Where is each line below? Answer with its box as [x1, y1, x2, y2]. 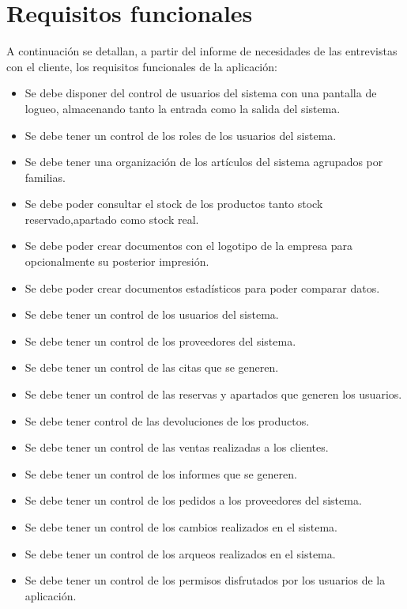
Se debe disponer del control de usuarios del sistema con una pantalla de [24, 85, 377, 101]
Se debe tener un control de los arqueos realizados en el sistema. [24, 545, 336, 562]
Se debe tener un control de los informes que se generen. [24, 465, 297, 482]
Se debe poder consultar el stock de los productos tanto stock [24, 195, 323, 212]
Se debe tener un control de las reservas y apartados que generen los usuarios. [24, 386, 402, 403]
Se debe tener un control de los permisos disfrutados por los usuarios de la [24, 572, 386, 588]
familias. [24, 168, 66, 185]
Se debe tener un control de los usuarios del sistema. [24, 306, 279, 323]
